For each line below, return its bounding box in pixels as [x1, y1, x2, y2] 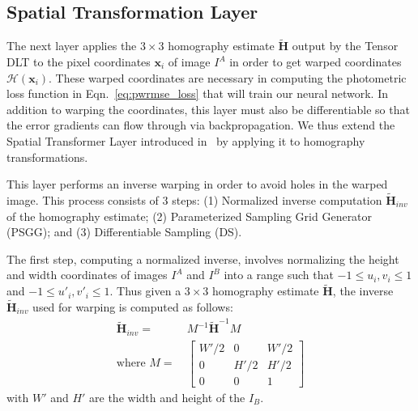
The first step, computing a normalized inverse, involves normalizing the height [6, 250, 399, 267]
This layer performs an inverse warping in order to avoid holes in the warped [6, 176, 388, 193]
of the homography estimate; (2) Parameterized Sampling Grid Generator [6, 207, 373, 224]
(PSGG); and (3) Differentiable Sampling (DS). [6, 223, 242, 240]
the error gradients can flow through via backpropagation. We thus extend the [6, 117, 395, 133]
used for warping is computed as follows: [32, 298, 233, 315]
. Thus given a [109, 282, 181, 299]
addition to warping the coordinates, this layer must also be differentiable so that [6, 100, 410, 117]
